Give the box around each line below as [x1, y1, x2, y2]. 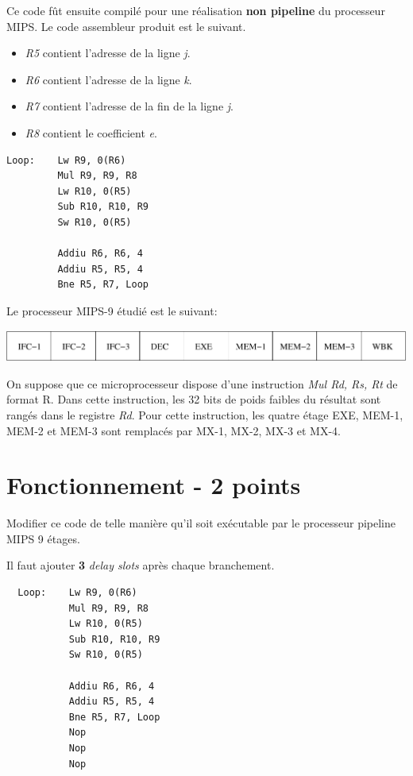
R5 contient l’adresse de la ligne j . [25, 44, 191, 61]
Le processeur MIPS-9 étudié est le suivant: [6, 302, 218, 319]
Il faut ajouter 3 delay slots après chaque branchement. [6, 557, 275, 573]
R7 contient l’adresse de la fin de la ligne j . [25, 98, 234, 114]
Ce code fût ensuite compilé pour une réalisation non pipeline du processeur [6, 2, 385, 18]
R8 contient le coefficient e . [25, 124, 157, 141]
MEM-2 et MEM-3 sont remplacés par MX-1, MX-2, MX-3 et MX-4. [6, 422, 341, 438]
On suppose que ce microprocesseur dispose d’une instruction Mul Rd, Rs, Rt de [6, 375, 398, 392]
